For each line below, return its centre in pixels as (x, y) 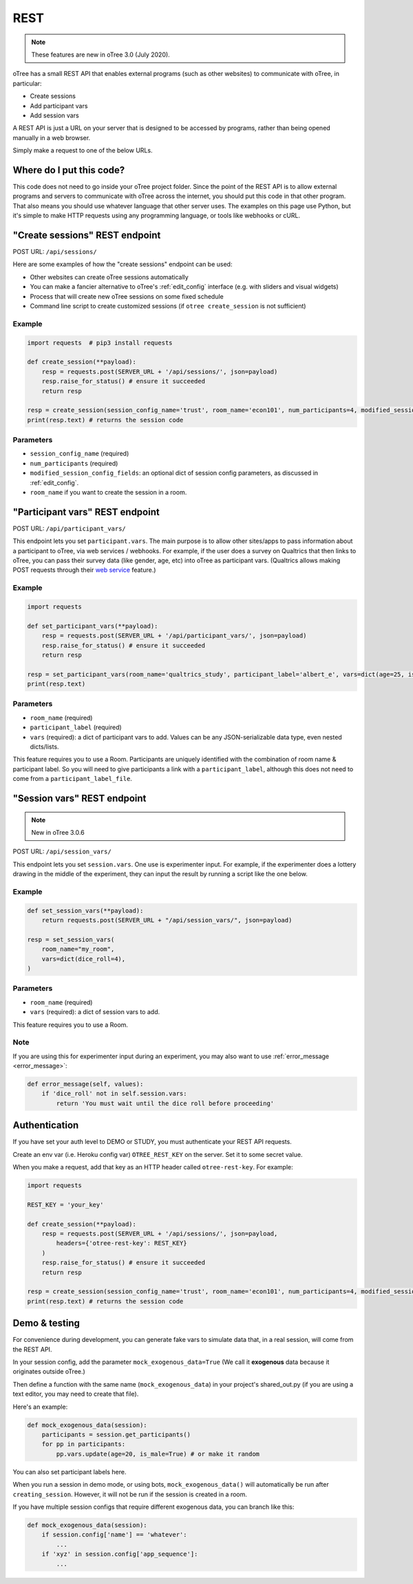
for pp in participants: (84, 1444)
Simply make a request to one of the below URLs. (83, 150)
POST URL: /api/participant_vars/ (70, 528)
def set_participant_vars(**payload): (93, 626)
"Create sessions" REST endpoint (87, 235)
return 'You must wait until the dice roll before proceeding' (165, 1103)
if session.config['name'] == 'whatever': (114, 1535)
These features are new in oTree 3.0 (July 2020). (100, 55)
